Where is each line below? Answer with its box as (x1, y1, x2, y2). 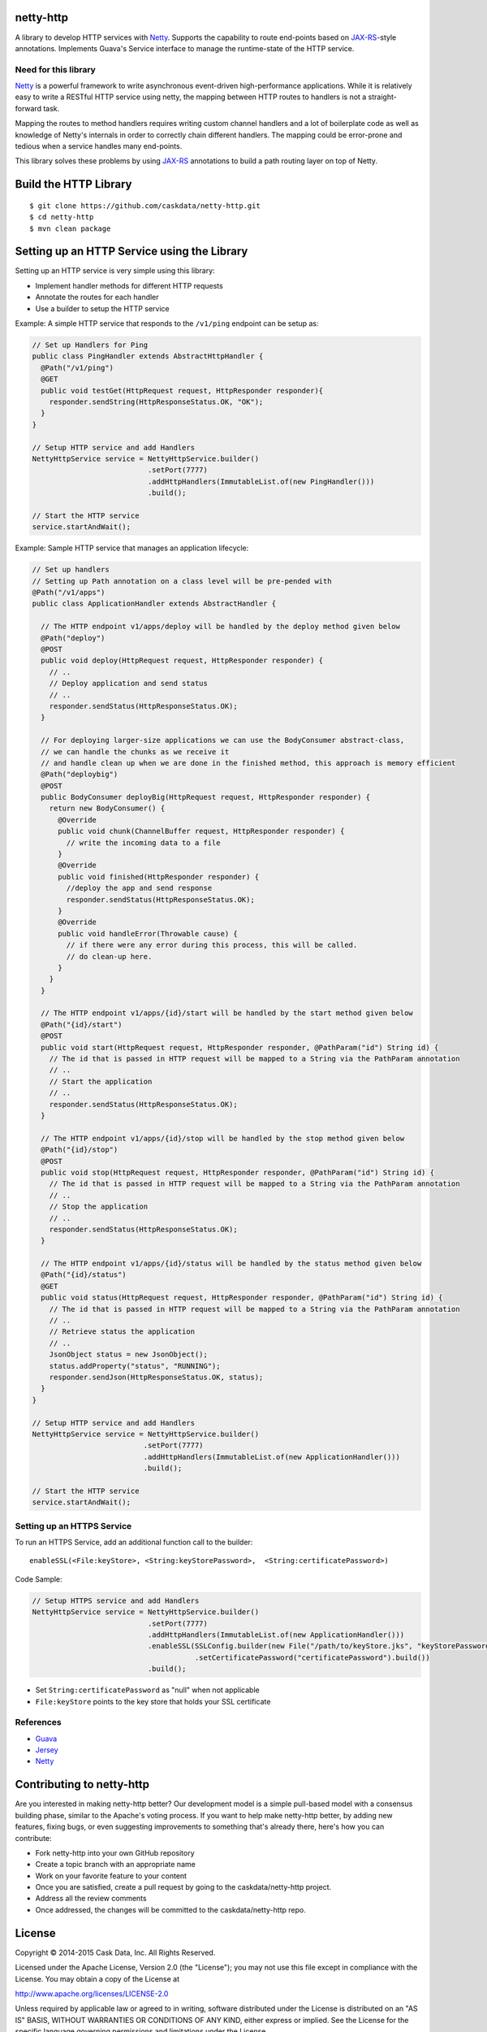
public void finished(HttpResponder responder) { (58, 872, 260, 881)
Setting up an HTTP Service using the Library (15, 245, 248, 258)
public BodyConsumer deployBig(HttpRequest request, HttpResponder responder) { (41, 792, 371, 802)
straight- (368, 92, 397, 102)
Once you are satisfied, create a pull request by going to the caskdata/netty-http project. (35, 1882, 332, 1892)
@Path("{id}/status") (41, 1270, 127, 1279)
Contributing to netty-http (15, 1778, 150, 1791)
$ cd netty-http (29, 212, 94, 222)
